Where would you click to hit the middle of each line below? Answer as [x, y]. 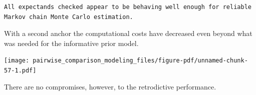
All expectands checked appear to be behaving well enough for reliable [128, 7]
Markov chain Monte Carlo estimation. [69, 17]
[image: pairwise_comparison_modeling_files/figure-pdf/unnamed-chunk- [126, 61]
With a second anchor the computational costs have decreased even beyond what [128, 33]
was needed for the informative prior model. [71, 43]
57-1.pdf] [20, 71]
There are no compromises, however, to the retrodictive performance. [110, 86]
